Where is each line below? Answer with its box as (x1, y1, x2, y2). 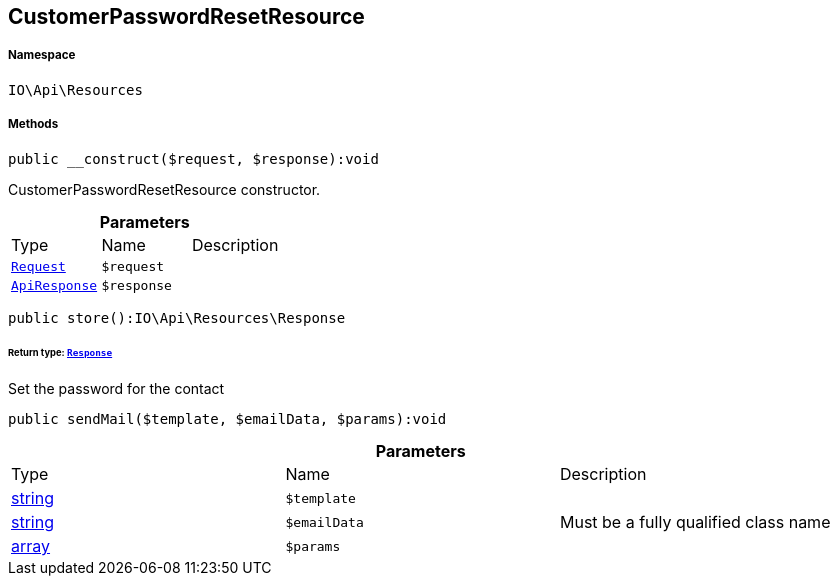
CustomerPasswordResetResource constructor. (8, 180, 321, 198)
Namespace (8, 48, 76, 63)
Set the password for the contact (8, 380, 225, 398)
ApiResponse (11, 277, 98, 293)
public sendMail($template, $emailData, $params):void (8, 411, 447, 428)
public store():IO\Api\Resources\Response (8, 309, 346, 326)
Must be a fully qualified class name (559, 512, 831, 533)
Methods (8, 117, 59, 132)
